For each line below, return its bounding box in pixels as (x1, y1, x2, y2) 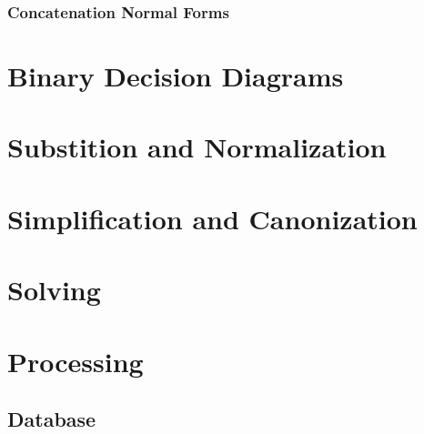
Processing (7, 342, 144, 379)
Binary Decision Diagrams (7, 57, 344, 95)
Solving (7, 271, 101, 308)
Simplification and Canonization (7, 199, 418, 237)
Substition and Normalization (7, 128, 387, 166)
